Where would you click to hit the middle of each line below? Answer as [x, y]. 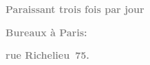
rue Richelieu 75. [47, 55]
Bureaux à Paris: [46, 32]
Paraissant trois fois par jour [75, 9]
